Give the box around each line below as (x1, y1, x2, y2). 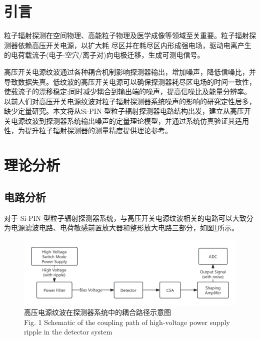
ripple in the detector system (24, 326, 112, 337)
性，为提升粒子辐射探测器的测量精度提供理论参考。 (4, 125, 172, 136)
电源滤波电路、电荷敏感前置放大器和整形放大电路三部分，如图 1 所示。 (10, 222, 238, 233)
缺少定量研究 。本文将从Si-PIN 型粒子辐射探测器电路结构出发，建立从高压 (4, 106, 244, 116)
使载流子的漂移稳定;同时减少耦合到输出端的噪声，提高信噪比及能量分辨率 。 (4, 86, 251, 97)
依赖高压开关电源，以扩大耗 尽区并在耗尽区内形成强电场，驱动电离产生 (17, 40, 251, 50)
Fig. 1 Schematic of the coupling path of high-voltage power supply (24, 316, 230, 327)
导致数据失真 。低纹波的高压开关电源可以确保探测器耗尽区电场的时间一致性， (4, 76, 256, 87)
